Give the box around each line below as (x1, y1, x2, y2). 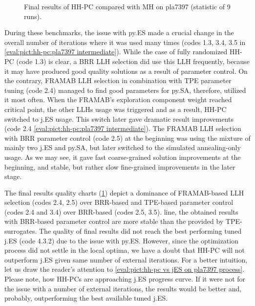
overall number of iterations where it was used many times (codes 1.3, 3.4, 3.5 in (4, 37, 246, 47)
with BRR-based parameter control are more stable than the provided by (4, 216, 224, 226)
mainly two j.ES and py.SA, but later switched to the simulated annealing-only (4, 142, 241, 153)
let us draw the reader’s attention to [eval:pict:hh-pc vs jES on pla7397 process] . (4, 264, 245, 274)
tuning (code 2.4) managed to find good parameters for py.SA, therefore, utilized (4, 85, 246, 95)
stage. (4, 171, 22, 181)
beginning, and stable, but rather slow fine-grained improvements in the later (4, 161, 235, 172)
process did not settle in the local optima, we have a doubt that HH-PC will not (4, 245, 245, 255)
